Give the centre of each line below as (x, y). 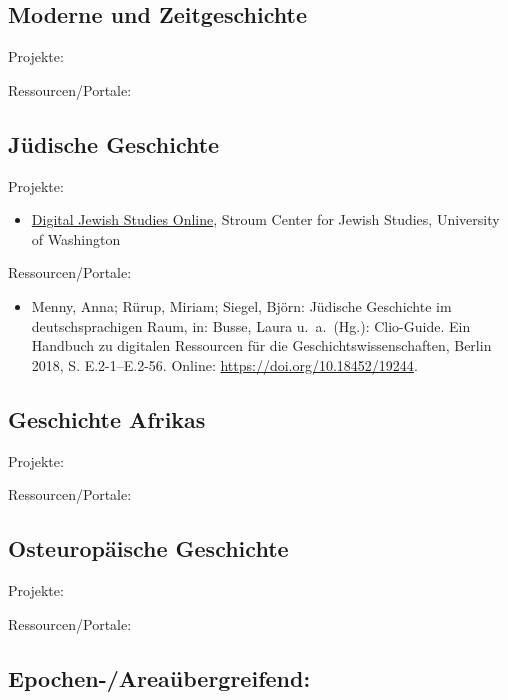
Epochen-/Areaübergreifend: (159, 677)
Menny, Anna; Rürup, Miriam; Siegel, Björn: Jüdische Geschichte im (241, 305)
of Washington (76, 238)
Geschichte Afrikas (107, 418)
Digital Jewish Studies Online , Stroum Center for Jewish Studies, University (265, 219)
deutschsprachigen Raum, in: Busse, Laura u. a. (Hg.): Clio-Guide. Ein (251, 325)
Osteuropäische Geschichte (148, 548)
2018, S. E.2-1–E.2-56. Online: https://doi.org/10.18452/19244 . (224, 364)
